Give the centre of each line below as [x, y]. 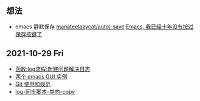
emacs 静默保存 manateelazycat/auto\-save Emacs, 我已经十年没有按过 [104, 27]
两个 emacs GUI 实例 [41, 76]
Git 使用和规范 [33, 84]
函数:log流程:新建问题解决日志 [53, 69]
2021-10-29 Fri [35, 54]
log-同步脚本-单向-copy [45, 91]
